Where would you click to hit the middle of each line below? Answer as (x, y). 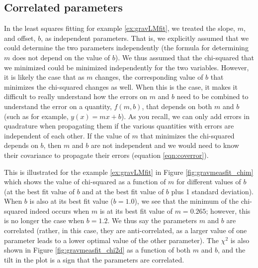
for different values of (209, 182)
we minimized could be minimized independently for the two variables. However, (127, 67)
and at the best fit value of (123, 191)
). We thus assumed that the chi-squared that (184, 57)
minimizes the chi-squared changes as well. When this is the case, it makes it (121, 86)
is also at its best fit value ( (71, 201)
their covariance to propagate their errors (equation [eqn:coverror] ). (106, 155)
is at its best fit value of (136, 210)
